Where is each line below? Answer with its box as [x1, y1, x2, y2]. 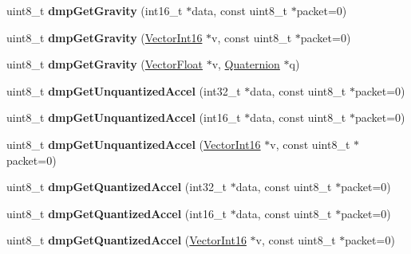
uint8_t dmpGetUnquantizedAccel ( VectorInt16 [6, 135, 261, 152]
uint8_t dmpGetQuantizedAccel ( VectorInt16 [6, 232, 247, 248]
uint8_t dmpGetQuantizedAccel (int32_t [6, 178, 227, 195]
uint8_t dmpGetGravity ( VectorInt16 [6, 29, 203, 45]
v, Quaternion [211, 56, 280, 72]
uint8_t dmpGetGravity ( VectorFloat [6, 56, 203, 72]
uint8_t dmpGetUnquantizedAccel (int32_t [6, 82, 241, 99]
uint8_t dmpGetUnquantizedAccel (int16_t [6, 109, 241, 126]
